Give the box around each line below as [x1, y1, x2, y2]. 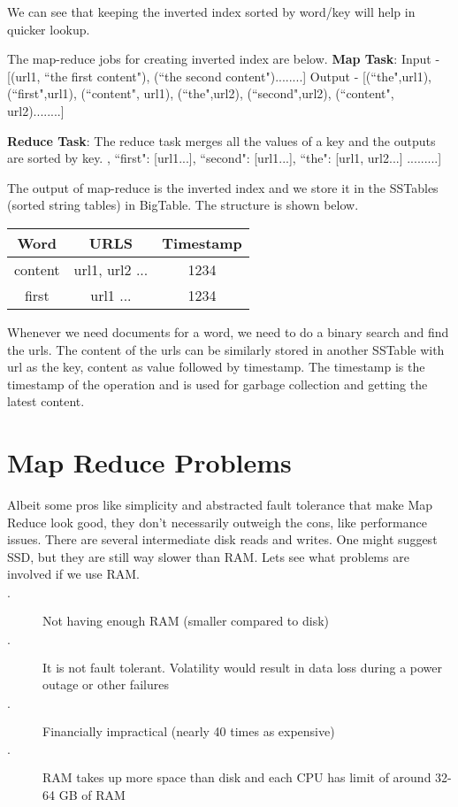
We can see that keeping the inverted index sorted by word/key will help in [7, 3, 416, 20]
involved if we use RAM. [7, 565, 140, 583]
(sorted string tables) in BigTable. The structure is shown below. [7, 196, 359, 214]
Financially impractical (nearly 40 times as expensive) [42, 721, 335, 740]
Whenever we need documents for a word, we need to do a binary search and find [7, 322, 449, 341]
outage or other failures [42, 675, 169, 694]
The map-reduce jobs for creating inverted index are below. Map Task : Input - [7, 50, 440, 68]
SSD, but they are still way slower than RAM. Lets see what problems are [7, 547, 409, 565]
